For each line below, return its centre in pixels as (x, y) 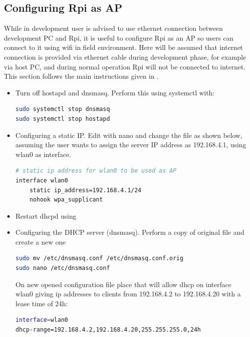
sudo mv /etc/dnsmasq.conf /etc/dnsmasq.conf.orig (99, 258)
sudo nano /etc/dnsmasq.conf (63, 268)
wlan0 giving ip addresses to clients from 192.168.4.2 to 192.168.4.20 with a (128, 294)
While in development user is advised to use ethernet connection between (114, 28)
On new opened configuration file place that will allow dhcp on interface (123, 284)
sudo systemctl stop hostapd (63, 119)
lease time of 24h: (42, 303)
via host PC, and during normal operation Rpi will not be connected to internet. (125, 66)
